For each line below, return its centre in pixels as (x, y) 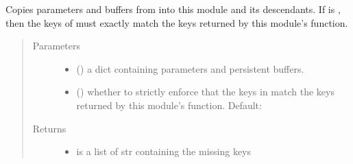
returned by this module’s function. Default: (169, 105)
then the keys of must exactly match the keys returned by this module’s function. (177, 22)
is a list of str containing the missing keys (164, 151)
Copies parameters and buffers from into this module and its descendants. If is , (173, 9)
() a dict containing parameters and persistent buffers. (190, 68)
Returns (49, 128)
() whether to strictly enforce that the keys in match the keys (205, 92)
